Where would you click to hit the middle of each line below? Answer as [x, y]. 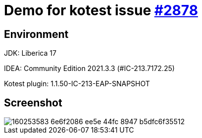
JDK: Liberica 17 [30, 53]
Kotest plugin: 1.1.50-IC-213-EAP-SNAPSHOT [77, 84]
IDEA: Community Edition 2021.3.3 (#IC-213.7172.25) [89, 69]
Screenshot [33, 103]
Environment [36, 34]
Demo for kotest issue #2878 [101, 10]
